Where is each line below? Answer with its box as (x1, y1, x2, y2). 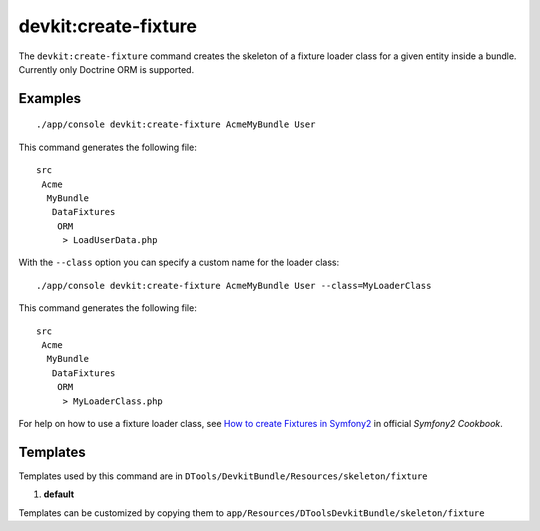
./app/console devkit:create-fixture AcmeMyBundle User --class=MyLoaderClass (36, 280, 432, 291)
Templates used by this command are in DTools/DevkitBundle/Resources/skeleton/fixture (18, 470, 429, 482)
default (43, 488, 75, 500)
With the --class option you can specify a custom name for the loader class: (18, 256, 340, 269)
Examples (18, 90, 82, 107)
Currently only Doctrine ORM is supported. (18, 63, 195, 75)
